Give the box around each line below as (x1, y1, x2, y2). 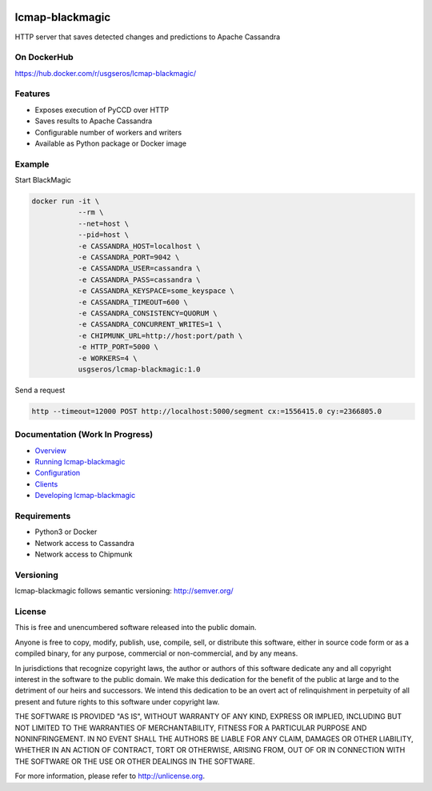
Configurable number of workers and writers (34, 127, 182, 137)
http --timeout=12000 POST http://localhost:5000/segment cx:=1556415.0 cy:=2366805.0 (31, 407, 382, 416)
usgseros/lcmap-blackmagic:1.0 (78, 364, 201, 374)
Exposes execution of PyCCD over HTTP (34, 105, 170, 114)
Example (14, 159, 50, 170)
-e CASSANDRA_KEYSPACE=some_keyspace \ (78, 287, 235, 295)
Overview (34, 445, 67, 456)
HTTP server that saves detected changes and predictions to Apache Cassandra (14, 32, 281, 42)
